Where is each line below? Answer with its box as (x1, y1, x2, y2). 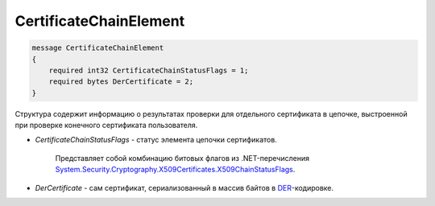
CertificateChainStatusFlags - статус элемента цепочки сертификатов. (35, 135, 277, 145)
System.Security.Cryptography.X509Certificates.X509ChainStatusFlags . (55, 165, 296, 175)
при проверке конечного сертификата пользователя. (14, 121, 198, 130)
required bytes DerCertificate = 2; (48, 77, 193, 86)
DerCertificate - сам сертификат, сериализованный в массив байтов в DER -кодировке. (35, 183, 334, 192)
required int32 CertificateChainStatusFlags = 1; (48, 65, 249, 75)
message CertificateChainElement (31, 43, 164, 52)
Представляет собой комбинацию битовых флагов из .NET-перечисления (55, 153, 310, 163)
